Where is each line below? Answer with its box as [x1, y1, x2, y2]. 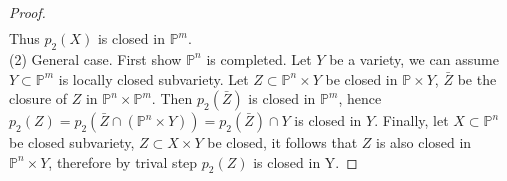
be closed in [325, 68, 398, 89]
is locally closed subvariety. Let [58, 68, 249, 89]
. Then [151, 88, 193, 109]
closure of [9, 88, 68, 109]
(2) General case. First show [9, 48, 182, 69]
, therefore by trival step [48, 151, 198, 172]
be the [457, 68, 497, 89]
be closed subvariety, [9, 132, 135, 153]
